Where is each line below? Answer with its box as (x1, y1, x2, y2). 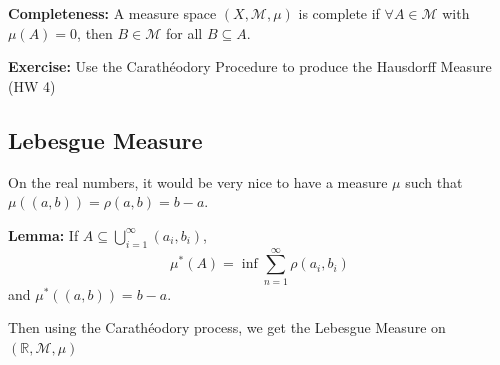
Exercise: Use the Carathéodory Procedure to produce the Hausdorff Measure (8, 56, 492, 77)
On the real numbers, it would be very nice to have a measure (8, 171, 388, 192)
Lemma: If (8, 224, 79, 245)
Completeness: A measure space (8, 3, 217, 23)
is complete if (298, 3, 380, 23)
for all (166, 22, 203, 43)
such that (405, 171, 463, 192)
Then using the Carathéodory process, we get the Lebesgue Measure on (8, 317, 446, 338)
